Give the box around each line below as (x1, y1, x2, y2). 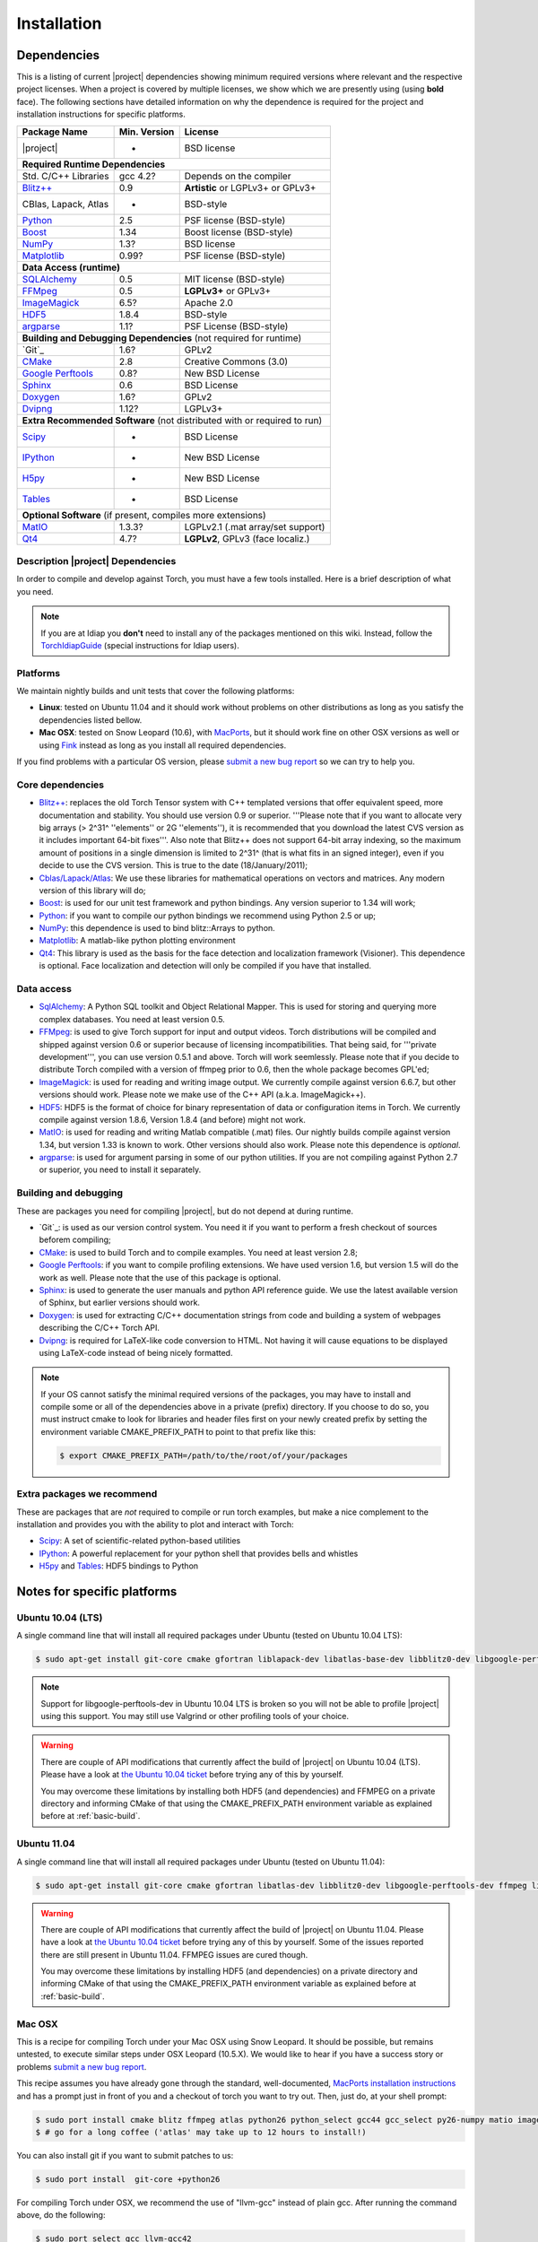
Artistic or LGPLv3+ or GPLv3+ (184, 181, 317, 194)
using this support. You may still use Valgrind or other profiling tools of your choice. (40, 1711, 350, 1722)
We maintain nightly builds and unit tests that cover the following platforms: (16, 686, 295, 697)
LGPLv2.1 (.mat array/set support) (184, 520, 325, 533)
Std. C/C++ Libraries (22, 169, 109, 182)
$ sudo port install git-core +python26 (35, 2174, 221, 2184)
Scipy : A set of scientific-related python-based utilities (39, 1535, 241, 1546)
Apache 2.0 (184, 296, 233, 308)
